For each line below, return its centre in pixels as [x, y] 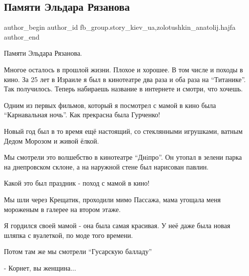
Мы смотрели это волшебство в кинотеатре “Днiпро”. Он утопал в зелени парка [123, 157]
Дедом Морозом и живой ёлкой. [52, 140]
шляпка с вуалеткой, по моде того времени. [69, 235]
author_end [22, 36]
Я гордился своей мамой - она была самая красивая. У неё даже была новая [117, 225]
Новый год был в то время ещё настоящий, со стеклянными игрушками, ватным [123, 131]
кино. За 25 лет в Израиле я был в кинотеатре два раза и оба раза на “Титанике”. [125, 79]
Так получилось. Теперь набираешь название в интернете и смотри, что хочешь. [124, 89]
